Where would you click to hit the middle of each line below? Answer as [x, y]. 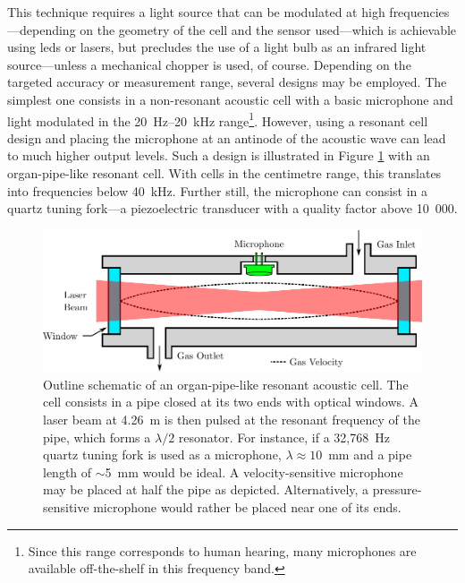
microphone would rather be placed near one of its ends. [247, 506]
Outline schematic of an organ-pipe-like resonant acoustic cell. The [226, 384]
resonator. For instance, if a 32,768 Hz [284, 437]
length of [68, 472]
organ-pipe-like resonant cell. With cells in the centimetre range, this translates [224, 173]
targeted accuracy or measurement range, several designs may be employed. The [227, 82]
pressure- [397, 489]
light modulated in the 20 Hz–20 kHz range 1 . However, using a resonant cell [218, 119]
